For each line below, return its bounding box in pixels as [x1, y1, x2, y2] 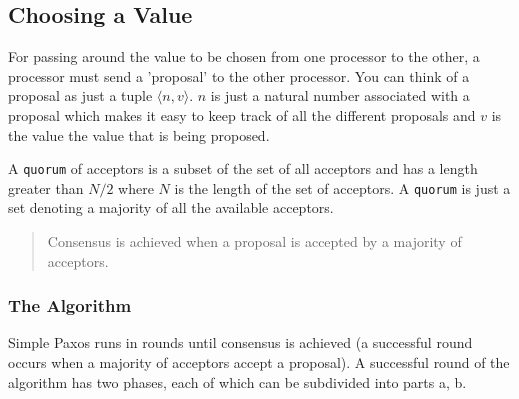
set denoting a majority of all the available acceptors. [8, 197, 334, 218]
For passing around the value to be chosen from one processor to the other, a [8, 46, 480, 67]
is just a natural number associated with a [210, 85, 470, 106]
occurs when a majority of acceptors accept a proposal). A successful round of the [8, 352, 510, 373]
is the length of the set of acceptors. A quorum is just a [174, 177, 511, 198]
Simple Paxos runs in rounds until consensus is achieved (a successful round [8, 332, 473, 353]
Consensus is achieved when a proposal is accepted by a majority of [47, 231, 462, 252]
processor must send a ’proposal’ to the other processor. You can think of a [8, 65, 470, 86]
